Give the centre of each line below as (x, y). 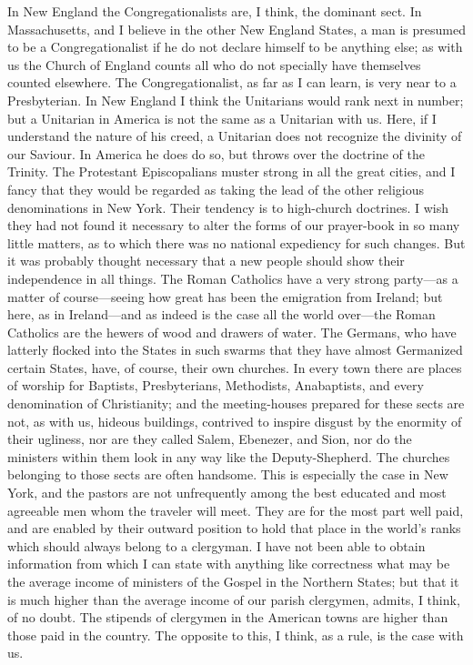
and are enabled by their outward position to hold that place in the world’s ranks (234, 528)
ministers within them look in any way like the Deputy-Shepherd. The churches (229, 456)
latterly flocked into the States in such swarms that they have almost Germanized (235, 350)
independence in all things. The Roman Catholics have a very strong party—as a (233, 278)
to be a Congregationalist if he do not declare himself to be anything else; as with (235, 47)
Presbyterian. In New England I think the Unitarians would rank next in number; (236, 100)
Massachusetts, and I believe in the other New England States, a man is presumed (236, 29)
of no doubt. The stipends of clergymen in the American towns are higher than (228, 617)
